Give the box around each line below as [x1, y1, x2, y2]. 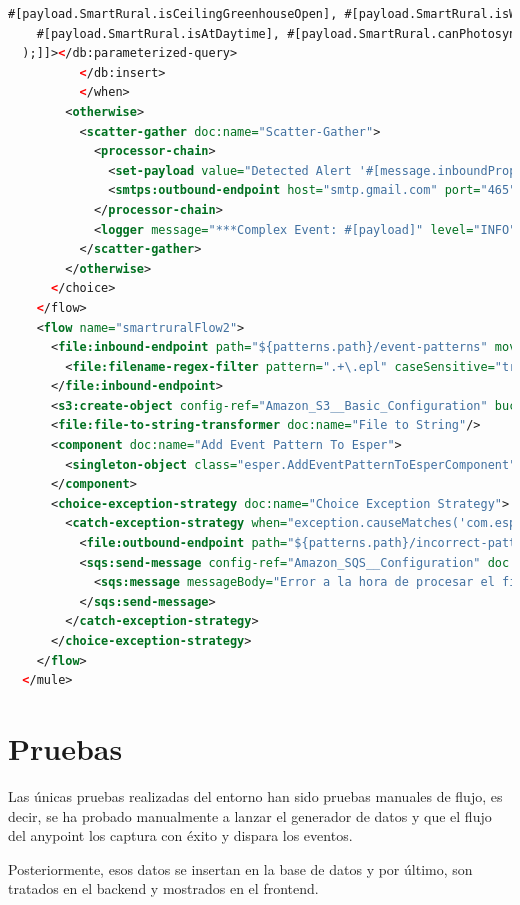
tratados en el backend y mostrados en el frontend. [8, 878, 319, 899]
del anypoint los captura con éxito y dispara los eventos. [8, 825, 353, 846]
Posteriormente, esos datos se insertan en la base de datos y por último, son [8, 858, 473, 879]
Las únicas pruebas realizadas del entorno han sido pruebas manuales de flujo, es [8, 785, 503, 806]
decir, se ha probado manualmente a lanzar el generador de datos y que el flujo [8, 805, 492, 826]
